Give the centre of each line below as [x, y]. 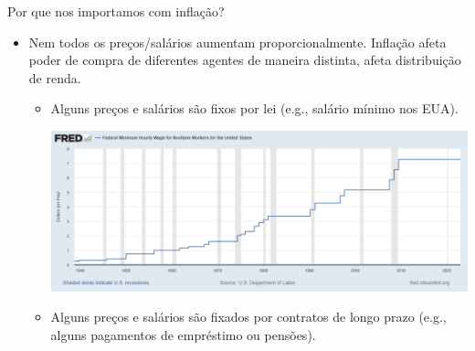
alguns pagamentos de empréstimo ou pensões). [183, 334]
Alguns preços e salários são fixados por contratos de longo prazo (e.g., [248, 317]
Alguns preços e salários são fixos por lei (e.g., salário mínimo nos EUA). [254, 108]
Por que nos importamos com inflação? [116, 11]
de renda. [55, 77]
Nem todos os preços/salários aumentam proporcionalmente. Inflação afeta [237, 42]
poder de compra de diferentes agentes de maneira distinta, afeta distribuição [245, 60]
